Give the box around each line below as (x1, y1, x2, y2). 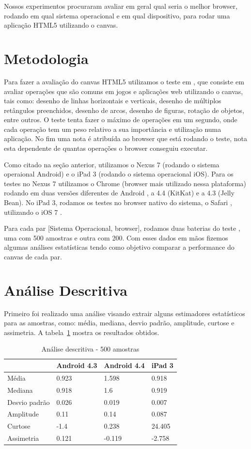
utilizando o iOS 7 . (4, 207, 62, 217)
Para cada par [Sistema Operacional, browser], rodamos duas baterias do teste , (4, 223, 240, 233)
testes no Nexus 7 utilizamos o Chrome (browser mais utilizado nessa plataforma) (4, 178, 247, 188)
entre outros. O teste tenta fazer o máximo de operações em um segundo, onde (4, 114, 237, 125)
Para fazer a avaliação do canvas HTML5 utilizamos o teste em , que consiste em (4, 76, 244, 86)
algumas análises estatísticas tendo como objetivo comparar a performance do (4, 242, 235, 252)
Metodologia (4, 48, 89, 68)
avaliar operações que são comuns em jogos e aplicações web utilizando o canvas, (4, 86, 243, 96)
